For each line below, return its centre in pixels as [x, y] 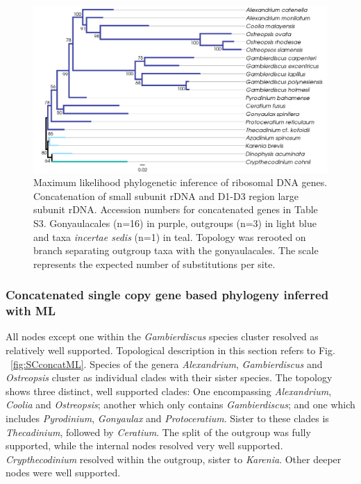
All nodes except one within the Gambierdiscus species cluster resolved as [162, 336]
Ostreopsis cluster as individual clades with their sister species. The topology [169, 377]
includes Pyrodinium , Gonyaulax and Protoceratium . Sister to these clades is [167, 418]
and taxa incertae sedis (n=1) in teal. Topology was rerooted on [170, 236]
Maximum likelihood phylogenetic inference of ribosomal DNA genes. [180, 182]
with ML [31, 311]
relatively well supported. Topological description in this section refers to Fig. [170, 350]
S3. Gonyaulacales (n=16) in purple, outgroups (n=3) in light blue [175, 223]
